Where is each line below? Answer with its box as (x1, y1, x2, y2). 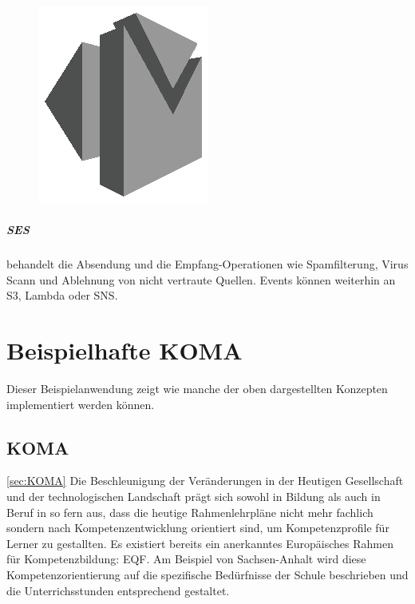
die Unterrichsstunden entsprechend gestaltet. (6, 582, 230, 598)
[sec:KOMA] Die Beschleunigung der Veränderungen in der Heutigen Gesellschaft (6, 472, 404, 489)
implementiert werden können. (6, 395, 155, 412)
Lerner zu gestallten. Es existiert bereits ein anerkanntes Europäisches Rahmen (6, 534, 393, 551)
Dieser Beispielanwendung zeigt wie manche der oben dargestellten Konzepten (6, 380, 388, 397)
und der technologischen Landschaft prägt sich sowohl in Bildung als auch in (6, 488, 381, 505)
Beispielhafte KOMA (6, 334, 243, 367)
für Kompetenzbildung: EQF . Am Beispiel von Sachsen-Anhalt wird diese (6, 550, 366, 567)
